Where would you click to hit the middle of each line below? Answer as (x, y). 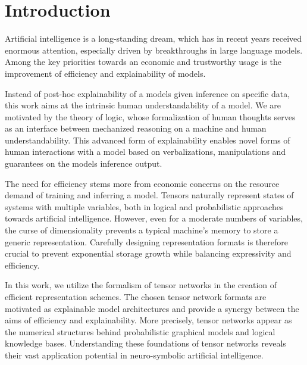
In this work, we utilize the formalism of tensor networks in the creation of (141, 285)
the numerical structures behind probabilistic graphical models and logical (140, 331)
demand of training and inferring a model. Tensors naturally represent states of (149, 195)
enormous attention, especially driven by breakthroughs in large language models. (154, 50)
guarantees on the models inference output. (84, 163)
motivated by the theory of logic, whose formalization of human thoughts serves (150, 116)
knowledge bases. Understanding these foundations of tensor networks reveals (145, 343)
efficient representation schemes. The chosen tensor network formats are (136, 297)
